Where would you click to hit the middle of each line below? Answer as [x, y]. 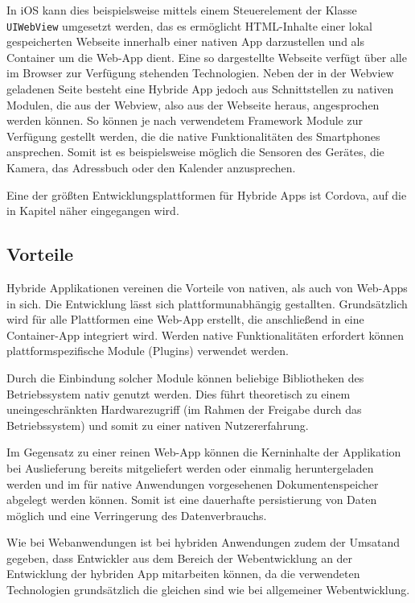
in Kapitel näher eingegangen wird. [93, 211]
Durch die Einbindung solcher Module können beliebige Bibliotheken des [185, 377]
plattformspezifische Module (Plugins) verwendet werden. [148, 351]
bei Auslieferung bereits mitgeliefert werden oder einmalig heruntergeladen [190, 467]
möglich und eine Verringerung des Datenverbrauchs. [137, 515]
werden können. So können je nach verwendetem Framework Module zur [185, 120]
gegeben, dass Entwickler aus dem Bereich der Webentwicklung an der [180, 558]
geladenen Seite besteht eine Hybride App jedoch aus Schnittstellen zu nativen [200, 89]
